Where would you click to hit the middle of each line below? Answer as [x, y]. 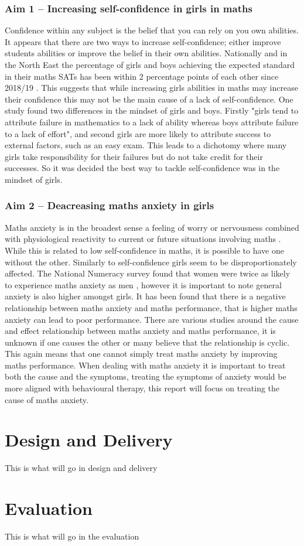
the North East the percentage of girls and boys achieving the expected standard [150, 64]
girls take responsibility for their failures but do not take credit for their [134, 156]
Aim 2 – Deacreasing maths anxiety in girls [110, 205]
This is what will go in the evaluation [72, 536]
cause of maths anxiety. [47, 399]
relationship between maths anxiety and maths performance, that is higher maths [151, 307]
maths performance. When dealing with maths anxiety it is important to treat [145, 365]
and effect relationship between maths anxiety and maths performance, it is [140, 331]
